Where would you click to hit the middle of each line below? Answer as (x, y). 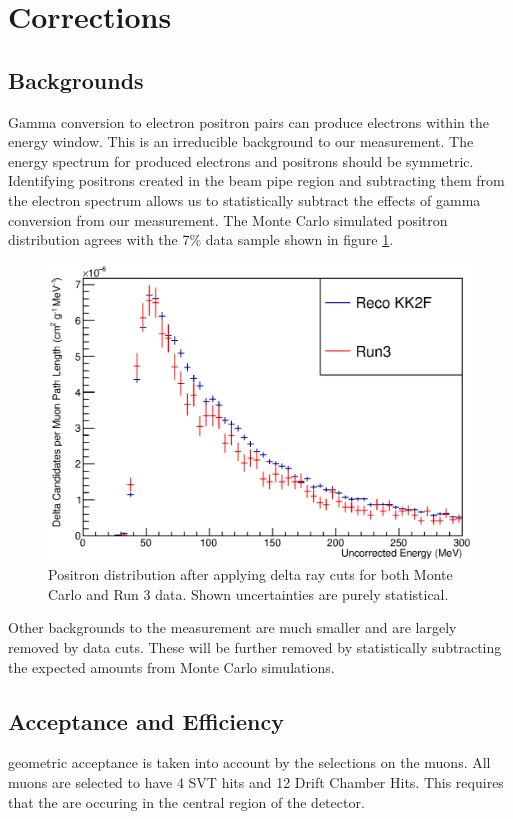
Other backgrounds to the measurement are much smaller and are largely (232, 627)
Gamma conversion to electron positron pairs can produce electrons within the (248, 121)
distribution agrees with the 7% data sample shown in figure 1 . (201, 239)
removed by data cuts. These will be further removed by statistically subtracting (255, 646)
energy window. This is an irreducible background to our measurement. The (241, 141)
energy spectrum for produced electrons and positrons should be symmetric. (241, 160)
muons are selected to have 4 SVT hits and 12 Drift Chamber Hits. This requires (256, 781)
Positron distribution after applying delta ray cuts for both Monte (250, 574)
